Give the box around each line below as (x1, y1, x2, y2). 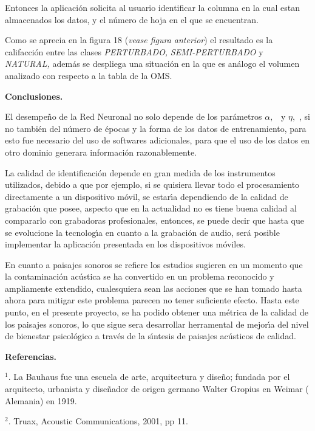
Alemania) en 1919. (5, 394, 77, 407)
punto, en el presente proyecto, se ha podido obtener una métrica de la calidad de (5, 306, 309, 319)
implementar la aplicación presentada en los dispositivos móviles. (5, 238, 246, 250)
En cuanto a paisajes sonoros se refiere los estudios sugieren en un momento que (5, 258, 303, 271)
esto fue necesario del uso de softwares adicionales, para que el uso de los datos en (5, 134, 310, 147)
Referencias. (5, 350, 56, 362)
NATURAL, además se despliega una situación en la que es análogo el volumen (5, 57, 300, 70)
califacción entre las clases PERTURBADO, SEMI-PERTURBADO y (5, 45, 263, 58)
